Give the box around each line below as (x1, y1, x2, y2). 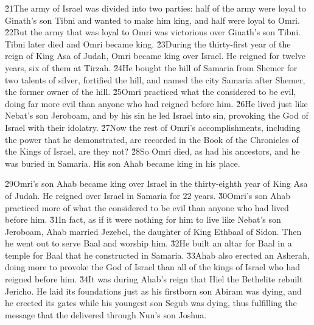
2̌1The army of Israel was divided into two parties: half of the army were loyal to (5, 2, 306, 14)
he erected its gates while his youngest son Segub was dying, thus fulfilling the (5, 296, 297, 309)
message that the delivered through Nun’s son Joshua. (5, 308, 207, 321)
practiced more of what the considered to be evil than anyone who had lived (5, 201, 289, 214)
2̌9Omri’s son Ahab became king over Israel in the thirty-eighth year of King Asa (5, 177, 308, 190)
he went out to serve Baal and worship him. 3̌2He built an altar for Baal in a (5, 237, 292, 250)
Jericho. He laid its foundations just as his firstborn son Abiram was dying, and (5, 284, 302, 297)
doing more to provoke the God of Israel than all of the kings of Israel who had (5, 260, 301, 273)
